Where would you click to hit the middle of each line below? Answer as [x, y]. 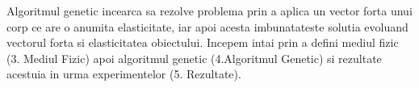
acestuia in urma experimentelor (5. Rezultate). [124, 74]
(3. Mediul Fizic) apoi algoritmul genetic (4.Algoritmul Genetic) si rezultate [194, 58]
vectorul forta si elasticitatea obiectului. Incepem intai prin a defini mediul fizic [203, 42]
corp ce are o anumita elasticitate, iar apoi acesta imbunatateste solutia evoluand [207, 26]
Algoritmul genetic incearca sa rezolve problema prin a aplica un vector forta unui [209, 10]
